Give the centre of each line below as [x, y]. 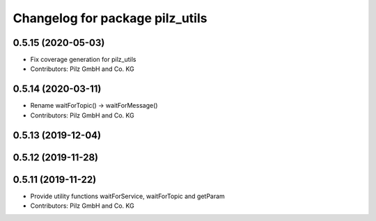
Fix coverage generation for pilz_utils [83, 60]
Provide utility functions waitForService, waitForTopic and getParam [128, 196]
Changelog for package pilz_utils [110, 18]
